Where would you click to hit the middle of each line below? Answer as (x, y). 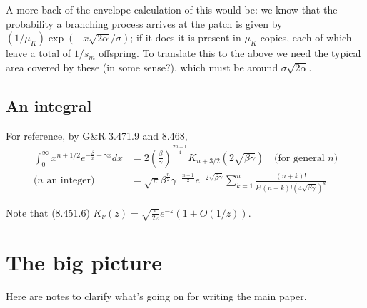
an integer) (71, 181)
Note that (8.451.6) (48, 212)
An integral (49, 105)
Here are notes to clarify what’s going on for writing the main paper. (156, 296)
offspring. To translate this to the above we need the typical (230, 53)
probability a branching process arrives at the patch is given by (144, 23)
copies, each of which (306, 37)
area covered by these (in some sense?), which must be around (142, 67)
